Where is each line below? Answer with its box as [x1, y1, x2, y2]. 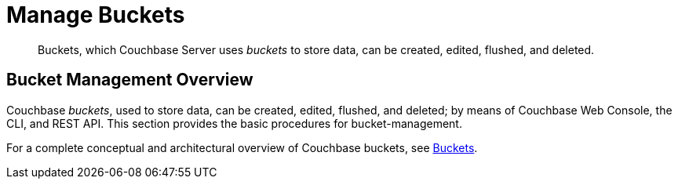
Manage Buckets [6, 2, 185, 28]
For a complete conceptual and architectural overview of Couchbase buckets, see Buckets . [6, 140, 478, 154]
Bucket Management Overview [6, 70, 253, 90]
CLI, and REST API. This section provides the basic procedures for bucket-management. [6, 116, 462, 130]
